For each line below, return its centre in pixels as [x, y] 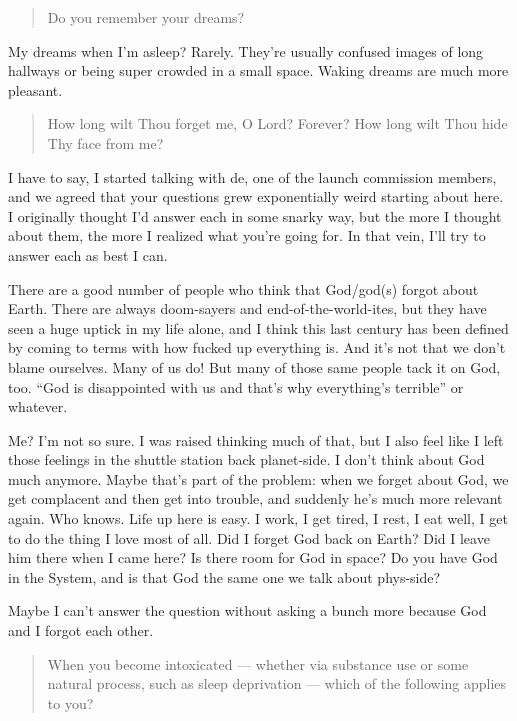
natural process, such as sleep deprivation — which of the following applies [277, 683]
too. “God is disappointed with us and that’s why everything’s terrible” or [236, 386]
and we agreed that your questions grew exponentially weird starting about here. [256, 196]
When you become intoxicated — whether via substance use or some [258, 663]
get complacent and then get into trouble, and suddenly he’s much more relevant [255, 498]
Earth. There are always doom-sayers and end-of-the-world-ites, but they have [247, 308]
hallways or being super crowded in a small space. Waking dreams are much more [258, 70]
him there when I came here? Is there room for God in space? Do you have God [253, 557]
